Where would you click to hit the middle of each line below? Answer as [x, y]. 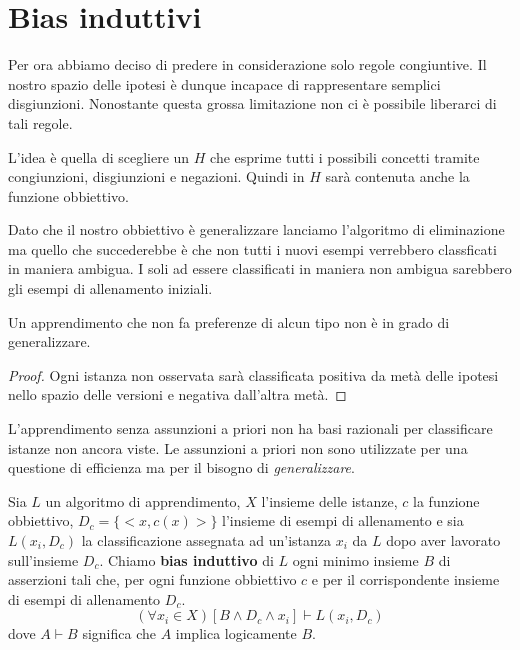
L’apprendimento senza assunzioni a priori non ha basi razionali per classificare [250, 428]
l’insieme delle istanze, [329, 500]
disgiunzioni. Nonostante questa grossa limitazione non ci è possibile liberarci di [252, 103]
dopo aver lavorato [443, 540]
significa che [119, 633]
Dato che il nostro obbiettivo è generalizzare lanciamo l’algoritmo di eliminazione [256, 229]
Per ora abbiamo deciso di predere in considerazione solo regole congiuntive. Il [247, 64]
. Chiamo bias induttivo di [186, 559]
